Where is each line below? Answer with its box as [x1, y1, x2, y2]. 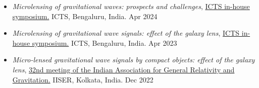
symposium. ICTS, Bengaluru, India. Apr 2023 [32, 37, 177, 48]
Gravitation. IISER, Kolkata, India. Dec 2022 [12, 74, 153, 84]
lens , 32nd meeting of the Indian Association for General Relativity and [12, 64, 235, 74]
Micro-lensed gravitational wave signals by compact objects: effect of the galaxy [12, 54, 255, 65]
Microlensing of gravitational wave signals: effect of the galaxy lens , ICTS [12, 28, 240, 38]
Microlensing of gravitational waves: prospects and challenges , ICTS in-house [12, 1, 250, 11]
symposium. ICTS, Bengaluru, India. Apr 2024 [12, 11, 158, 21]
